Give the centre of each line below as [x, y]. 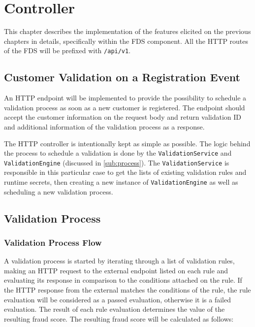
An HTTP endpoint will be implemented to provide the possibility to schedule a [125, 98]
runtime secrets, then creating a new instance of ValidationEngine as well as [121, 182]
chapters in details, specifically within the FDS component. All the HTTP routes [126, 41]
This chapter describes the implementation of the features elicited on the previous [127, 31]
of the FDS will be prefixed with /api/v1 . [67, 50]
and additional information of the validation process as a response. [104, 126]
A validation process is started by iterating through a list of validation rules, [119, 261]
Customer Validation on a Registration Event [122, 77]
